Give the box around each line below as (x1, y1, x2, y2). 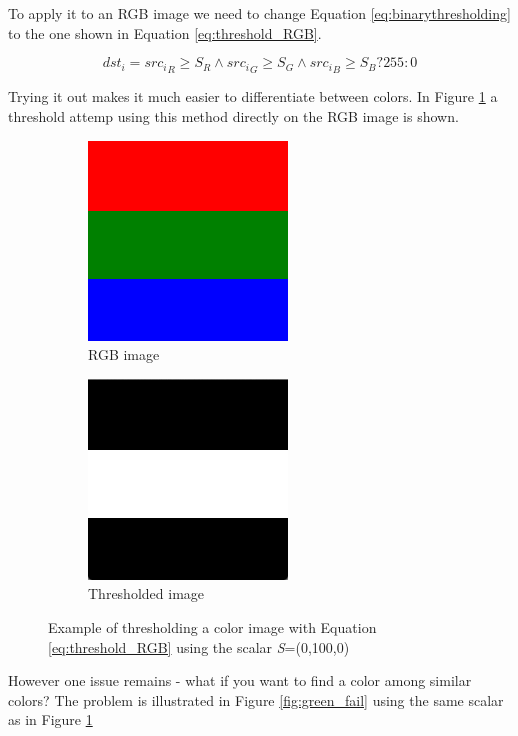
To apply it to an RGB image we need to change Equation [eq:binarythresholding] (8, 3, 511, 23)
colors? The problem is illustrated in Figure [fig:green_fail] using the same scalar (8, 689, 504, 710)
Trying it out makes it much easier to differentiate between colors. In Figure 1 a (8, 86, 498, 107)
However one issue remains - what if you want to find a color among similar (8, 670, 472, 691)
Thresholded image (88, 583, 205, 604)
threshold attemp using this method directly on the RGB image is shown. (8, 106, 459, 127)
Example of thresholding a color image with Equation (48, 617, 377, 637)
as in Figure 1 (8, 709, 93, 730)
